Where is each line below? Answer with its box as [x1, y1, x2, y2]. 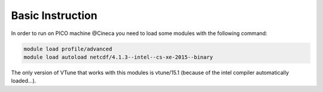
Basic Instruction [11, 9, 98, 22]
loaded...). [11, 77, 36, 84]
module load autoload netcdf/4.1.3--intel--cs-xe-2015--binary [23, 53, 214, 61]
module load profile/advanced [23, 45, 112, 52]
